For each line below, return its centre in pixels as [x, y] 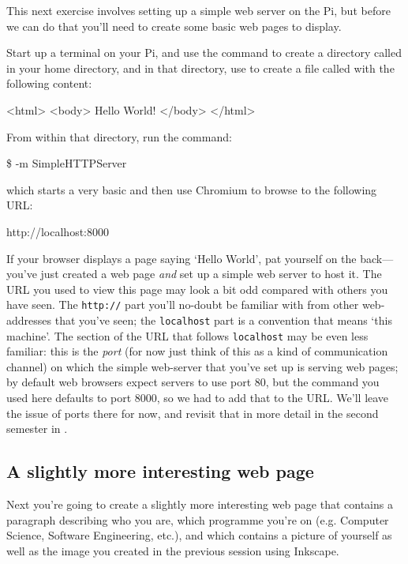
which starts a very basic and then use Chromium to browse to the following [192, 189]
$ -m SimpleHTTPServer [67, 163]
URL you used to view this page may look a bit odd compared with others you [197, 289]
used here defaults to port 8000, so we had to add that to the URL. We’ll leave [198, 398]
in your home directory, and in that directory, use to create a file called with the [200, 68]
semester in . [37, 429]
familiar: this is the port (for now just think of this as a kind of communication [197, 351]
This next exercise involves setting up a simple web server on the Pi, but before [198, 10]
